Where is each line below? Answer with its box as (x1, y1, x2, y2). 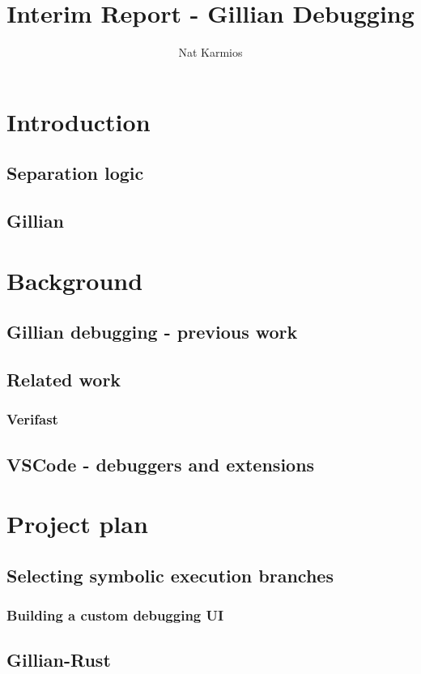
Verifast (6, 409, 58, 429)
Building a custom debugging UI (6, 605, 224, 625)
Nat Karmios (178, 44, 243, 61)
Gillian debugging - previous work (6, 319, 298, 344)
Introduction (6, 105, 151, 138)
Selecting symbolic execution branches (6, 562, 334, 587)
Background (6, 263, 143, 296)
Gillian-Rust (6, 647, 111, 672)
